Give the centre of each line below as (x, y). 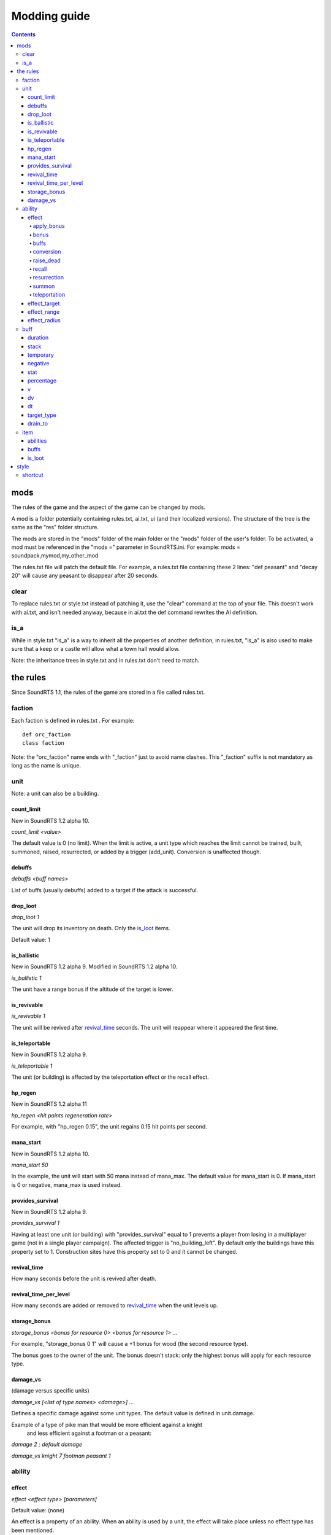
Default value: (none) (38, 1510)
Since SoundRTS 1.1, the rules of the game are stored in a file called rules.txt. (108, 692)
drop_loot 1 (25, 917)
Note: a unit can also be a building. (55, 794)
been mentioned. (33, 1530)
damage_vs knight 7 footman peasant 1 (61, 1456)
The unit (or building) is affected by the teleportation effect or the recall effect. (110, 1077)
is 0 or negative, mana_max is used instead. (67, 1184)
